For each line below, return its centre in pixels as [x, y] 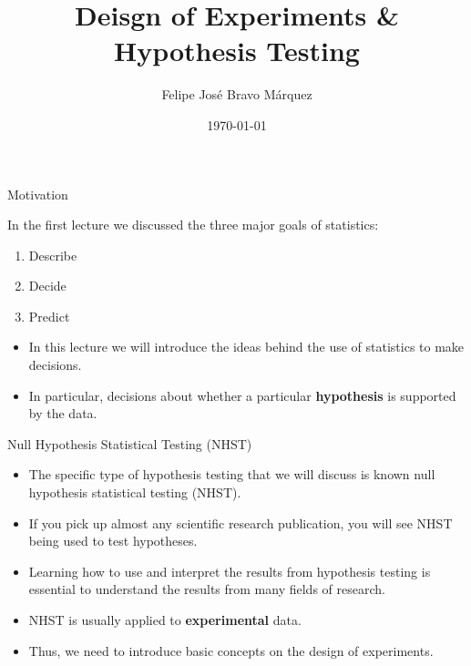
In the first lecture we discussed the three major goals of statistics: [193, 225]
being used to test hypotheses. [113, 541]
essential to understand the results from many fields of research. [207, 589]
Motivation [38, 194]
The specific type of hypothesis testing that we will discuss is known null [232, 474]
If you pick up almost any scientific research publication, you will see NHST [241, 523]
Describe [53, 255]
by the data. [63, 413]
